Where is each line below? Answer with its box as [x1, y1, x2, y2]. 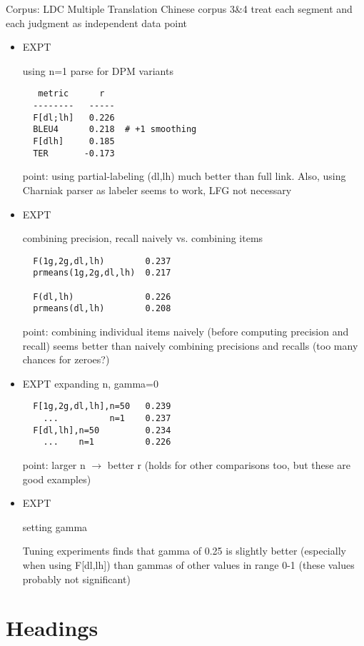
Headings [6, 613, 98, 642]
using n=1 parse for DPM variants [22, 63, 173, 78]
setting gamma [22, 519, 88, 534]
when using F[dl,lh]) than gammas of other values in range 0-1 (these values [22, 557, 355, 572]
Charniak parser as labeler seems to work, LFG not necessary [22, 182, 292, 197]
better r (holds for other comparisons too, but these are [107, 457, 350, 472]
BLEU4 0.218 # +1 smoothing [33, 124, 197, 135]
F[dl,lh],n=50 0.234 [33, 425, 171, 435]
